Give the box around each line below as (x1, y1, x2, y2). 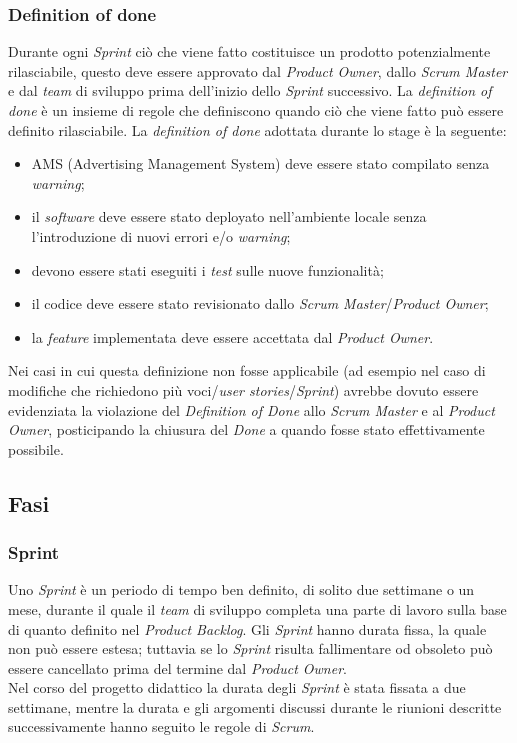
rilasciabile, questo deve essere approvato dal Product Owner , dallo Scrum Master (8, 60, 508, 81)
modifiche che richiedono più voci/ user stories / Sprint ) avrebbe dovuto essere (8, 379, 479, 400)
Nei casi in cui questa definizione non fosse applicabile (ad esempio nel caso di (8, 360, 486, 381)
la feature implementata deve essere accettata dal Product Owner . (31, 326, 434, 347)
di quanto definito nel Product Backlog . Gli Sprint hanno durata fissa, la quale (8, 618, 487, 639)
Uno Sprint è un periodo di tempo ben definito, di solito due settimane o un (8, 579, 475, 600)
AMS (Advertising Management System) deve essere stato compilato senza (31, 153, 490, 174)
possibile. (8, 438, 64, 459)
